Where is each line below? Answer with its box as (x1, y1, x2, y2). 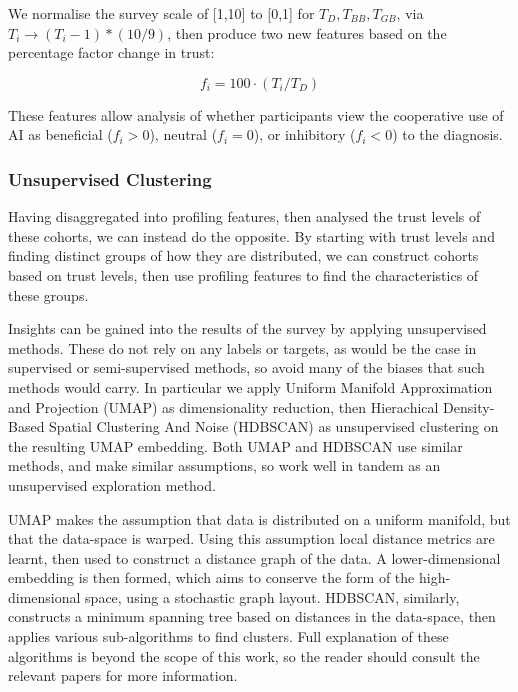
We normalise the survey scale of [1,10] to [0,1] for (8, 3, 315, 23)
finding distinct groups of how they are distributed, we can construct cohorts (8, 245, 479, 266)
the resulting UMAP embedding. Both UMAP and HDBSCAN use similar (8, 435, 463, 456)
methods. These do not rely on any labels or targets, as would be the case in (8, 337, 477, 358)
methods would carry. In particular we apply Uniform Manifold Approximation (8, 376, 493, 397)
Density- (443, 396, 495, 417)
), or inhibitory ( (253, 124, 356, 145)
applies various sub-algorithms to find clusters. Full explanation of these (8, 626, 449, 647)
